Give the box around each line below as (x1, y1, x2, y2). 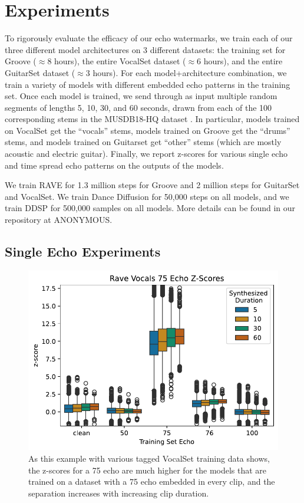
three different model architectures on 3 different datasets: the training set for (5, 43, 286, 55)
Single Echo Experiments (5, 242, 161, 261)
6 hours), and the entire (197, 55, 283, 67)
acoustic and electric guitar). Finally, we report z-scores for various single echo (5, 147, 288, 160)
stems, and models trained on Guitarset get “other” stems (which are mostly (5, 136, 282, 148)
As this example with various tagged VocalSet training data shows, (28, 452, 270, 465)
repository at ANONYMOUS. (5, 213, 113, 226)
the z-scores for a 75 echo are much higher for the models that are (28, 463, 267, 476)
